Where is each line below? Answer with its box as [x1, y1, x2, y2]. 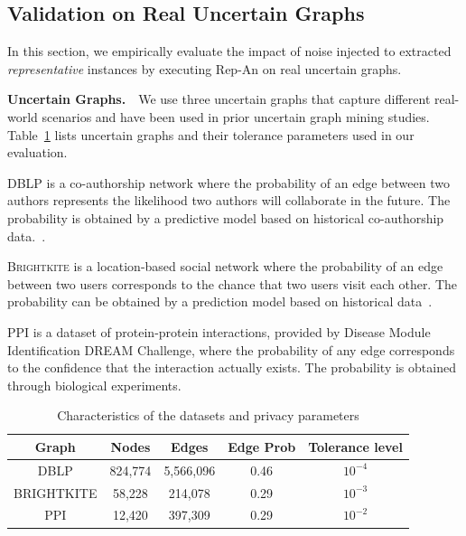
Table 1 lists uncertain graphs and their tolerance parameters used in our [7, 125, 415, 144]
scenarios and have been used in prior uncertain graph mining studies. [42, 107, 430, 126]
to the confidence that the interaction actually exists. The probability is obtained [7, 358, 456, 377]
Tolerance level [308, 437, 403, 456]
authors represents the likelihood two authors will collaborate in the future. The [7, 191, 451, 210]
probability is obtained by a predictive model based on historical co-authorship [7, 208, 444, 227]
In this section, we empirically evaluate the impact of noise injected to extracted [7, 42, 452, 61]
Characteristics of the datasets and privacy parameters [57, 406, 359, 425]
